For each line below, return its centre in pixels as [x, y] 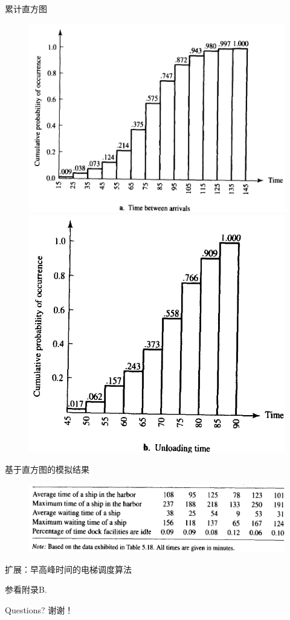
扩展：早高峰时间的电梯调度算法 [68, 569]
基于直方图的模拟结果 [47, 469]
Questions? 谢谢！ [39, 609]
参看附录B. [26, 589]
